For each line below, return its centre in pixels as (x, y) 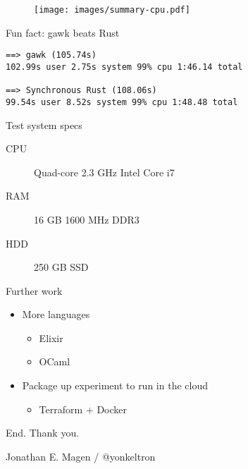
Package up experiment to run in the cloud (115, 385)
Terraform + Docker (83, 409)
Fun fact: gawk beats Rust (63, 32)
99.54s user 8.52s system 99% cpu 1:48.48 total (122, 102)
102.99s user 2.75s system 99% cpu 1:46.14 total (124, 67)
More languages (56, 314)
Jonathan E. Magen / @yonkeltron (81, 456)
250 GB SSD (61, 267)
